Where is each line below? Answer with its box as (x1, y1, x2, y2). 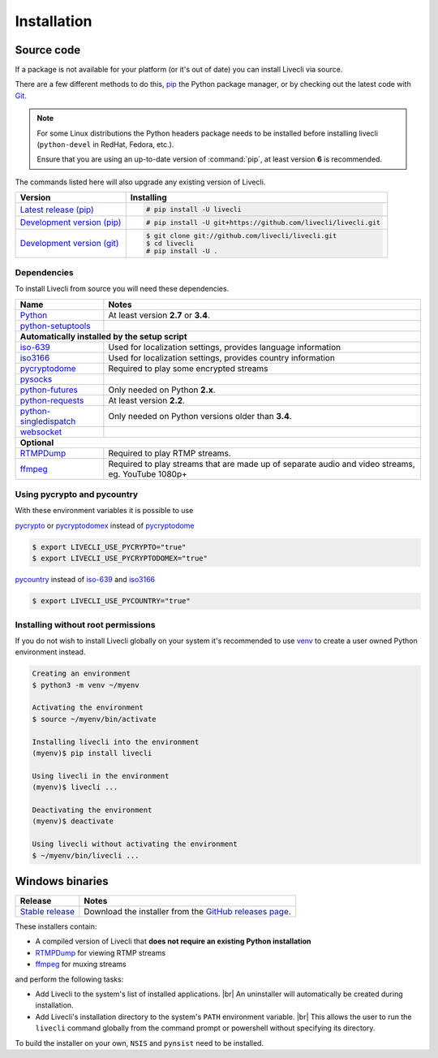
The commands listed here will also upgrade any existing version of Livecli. (15, 177, 266, 187)
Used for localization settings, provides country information (108, 352, 336, 363)
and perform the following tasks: (15, 974, 124, 984)
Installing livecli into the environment (32, 737, 200, 746)
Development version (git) (19, 238, 119, 249)
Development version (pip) (19, 217, 122, 228)
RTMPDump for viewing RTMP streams (35, 948, 166, 957)
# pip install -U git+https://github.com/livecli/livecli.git (146, 218, 381, 227)
